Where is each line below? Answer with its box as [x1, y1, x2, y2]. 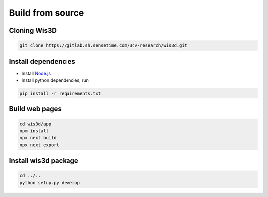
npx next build [19, 135, 57, 141]
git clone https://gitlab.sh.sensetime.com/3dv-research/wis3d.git [19, 43, 188, 48]
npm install [19, 128, 49, 134]
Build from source [9, 7, 84, 18]
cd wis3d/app [19, 121, 52, 127]
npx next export [19, 142, 60, 148]
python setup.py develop [19, 180, 80, 185]
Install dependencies [9, 57, 75, 66]
